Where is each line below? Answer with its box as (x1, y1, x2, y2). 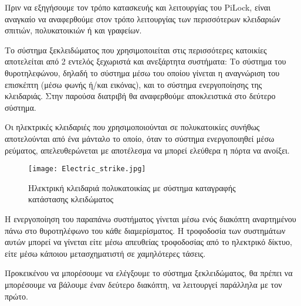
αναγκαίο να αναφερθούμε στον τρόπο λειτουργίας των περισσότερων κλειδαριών (5, 12, 280, 25)
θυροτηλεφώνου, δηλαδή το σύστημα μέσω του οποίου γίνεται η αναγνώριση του (5, 66, 280, 79)
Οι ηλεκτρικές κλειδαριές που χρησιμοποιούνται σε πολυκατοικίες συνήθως (5, 121, 260, 133)
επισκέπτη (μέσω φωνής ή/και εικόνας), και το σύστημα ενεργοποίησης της (5, 78, 262, 90)
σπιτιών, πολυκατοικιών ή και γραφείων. (5, 24, 142, 36)
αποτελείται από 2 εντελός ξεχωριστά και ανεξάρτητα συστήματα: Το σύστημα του (5, 55, 286, 67)
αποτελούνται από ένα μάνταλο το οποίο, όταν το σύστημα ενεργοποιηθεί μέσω (5, 132, 275, 144)
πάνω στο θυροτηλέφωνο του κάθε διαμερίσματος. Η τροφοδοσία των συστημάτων (5, 224, 286, 236)
